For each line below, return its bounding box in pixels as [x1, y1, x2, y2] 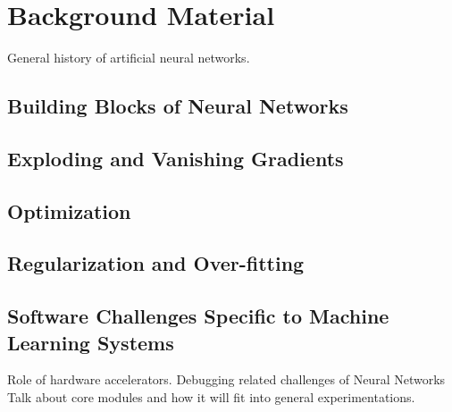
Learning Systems [7, 328, 174, 356]
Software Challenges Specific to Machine [7, 302, 389, 330]
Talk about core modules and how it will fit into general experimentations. [7, 388, 415, 407]
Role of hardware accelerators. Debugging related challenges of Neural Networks [7, 370, 446, 389]
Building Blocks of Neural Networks [7, 92, 348, 120]
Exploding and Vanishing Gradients [7, 144, 344, 172]
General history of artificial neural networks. [7, 48, 250, 67]
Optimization [7, 197, 131, 224]
